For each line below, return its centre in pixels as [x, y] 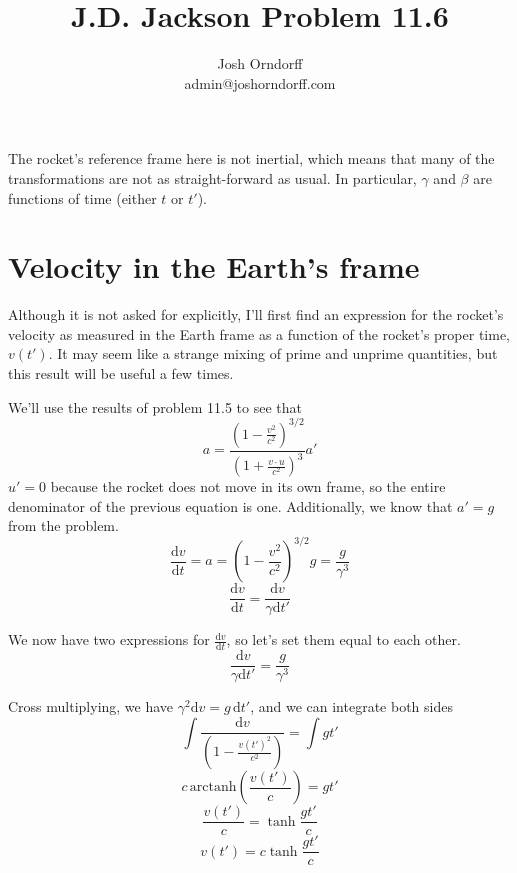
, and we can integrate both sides [351, 706]
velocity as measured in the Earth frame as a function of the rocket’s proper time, [259, 333]
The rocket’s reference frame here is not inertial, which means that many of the [251, 158]
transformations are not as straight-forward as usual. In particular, [212, 177]
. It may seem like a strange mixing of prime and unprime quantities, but [273, 353]
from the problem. [63, 525]
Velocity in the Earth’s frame [214, 266]
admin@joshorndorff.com [260, 82]
